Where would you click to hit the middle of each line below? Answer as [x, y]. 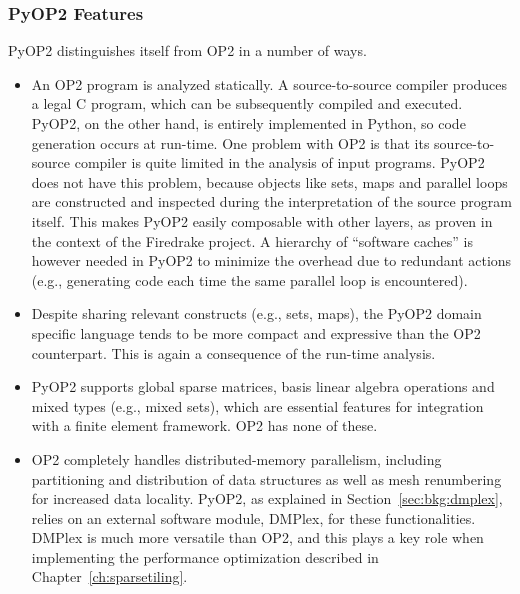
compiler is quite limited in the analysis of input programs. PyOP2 [279, 162]
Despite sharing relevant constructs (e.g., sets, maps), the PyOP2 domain [256, 313]
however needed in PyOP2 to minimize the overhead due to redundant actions [271, 260]
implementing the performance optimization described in [205, 556]
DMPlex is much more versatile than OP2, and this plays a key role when [257, 537]
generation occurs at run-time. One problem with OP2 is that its [230, 142]
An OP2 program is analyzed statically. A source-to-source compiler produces [269, 83]
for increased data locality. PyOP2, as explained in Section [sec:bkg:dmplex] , [267, 498]
